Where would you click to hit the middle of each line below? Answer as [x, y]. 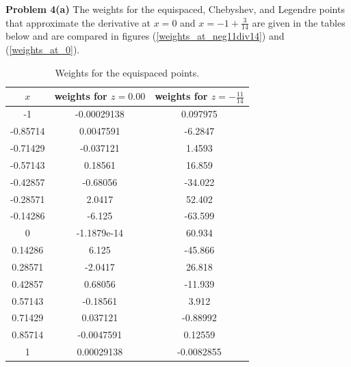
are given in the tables [299, 22]
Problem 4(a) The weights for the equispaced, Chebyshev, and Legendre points [175, 9]
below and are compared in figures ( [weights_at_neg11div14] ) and [145, 36]
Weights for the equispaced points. [127, 72]
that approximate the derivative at [78, 22]
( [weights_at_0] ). [43, 50]
